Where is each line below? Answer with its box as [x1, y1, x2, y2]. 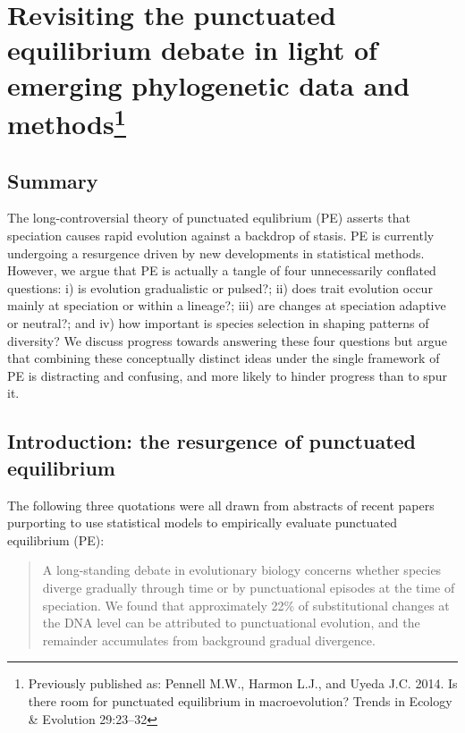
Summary [7, 166, 98, 194]
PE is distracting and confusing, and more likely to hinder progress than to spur [7, 366, 447, 384]
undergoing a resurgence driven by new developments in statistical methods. [7, 243, 425, 262]
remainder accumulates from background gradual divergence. [42, 630, 376, 649]
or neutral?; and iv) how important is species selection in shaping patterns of [7, 314, 429, 333]
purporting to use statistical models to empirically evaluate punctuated [7, 513, 398, 532]
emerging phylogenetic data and [7, 66, 410, 103]
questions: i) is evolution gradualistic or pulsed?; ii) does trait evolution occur [7, 278, 433, 297]
